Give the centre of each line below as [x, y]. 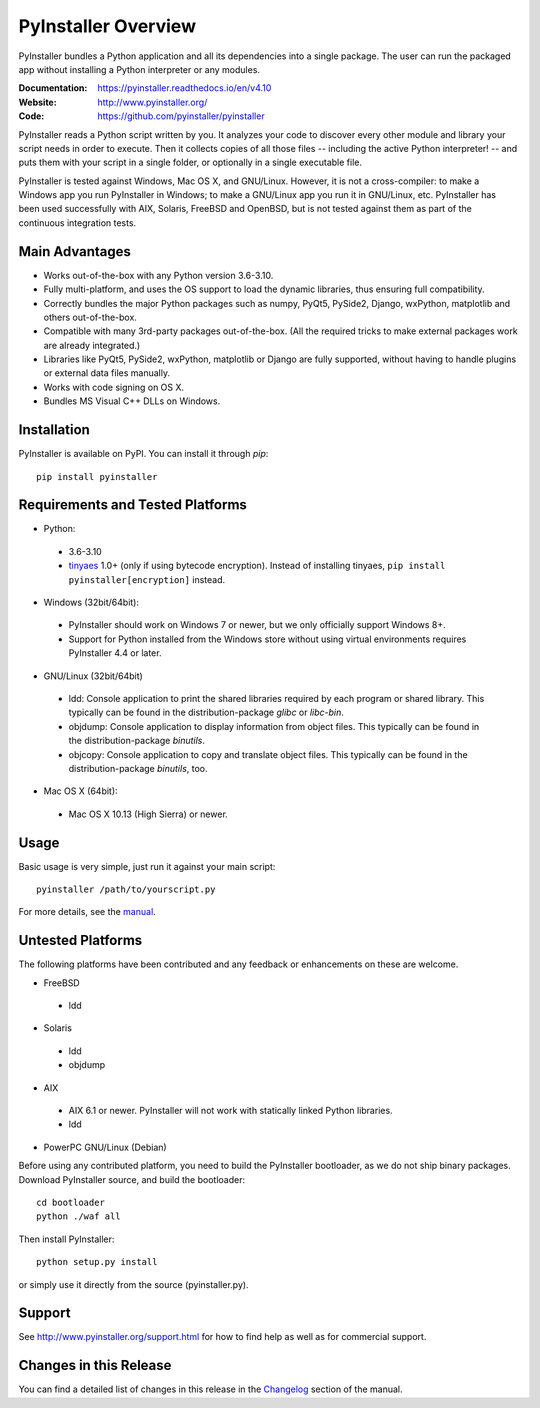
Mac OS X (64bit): [81, 791]
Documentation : [53, 88]
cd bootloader [70, 1202]
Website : [37, 102]
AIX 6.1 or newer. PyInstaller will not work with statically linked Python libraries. [231, 1111]
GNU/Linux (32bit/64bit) [93, 676]
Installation [54, 430]
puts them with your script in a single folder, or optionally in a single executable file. [190, 162]
